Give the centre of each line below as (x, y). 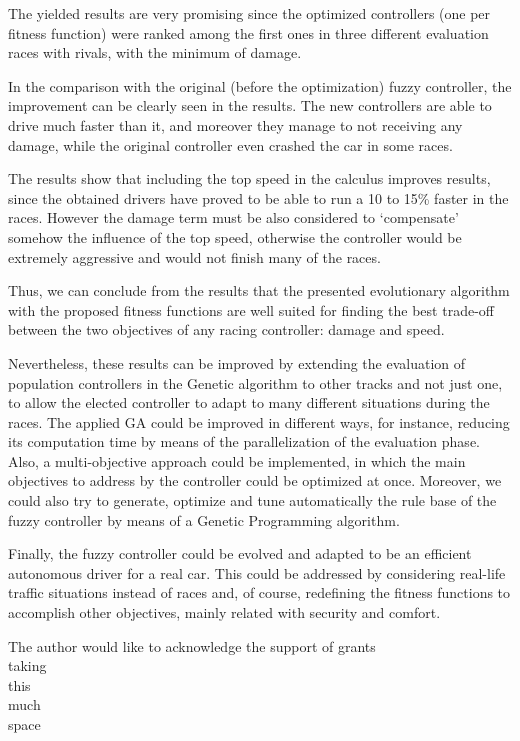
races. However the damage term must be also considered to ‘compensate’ (233, 217)
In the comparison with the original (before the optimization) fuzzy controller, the (260, 85)
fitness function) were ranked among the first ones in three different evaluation (248, 32)
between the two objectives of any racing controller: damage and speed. (226, 329)
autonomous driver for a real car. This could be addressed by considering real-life (257, 572)
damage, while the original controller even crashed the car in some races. (230, 144)
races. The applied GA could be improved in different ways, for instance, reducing (259, 421)
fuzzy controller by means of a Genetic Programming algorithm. (204, 519)
